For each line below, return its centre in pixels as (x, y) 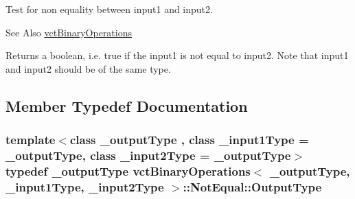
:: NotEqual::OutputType (252, 186)
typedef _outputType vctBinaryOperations (128, 171)
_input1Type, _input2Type (85, 186)
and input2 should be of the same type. (88, 68)
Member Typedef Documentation (127, 105)
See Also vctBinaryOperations (69, 32)
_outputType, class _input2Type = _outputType (148, 155)
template (31, 140)
